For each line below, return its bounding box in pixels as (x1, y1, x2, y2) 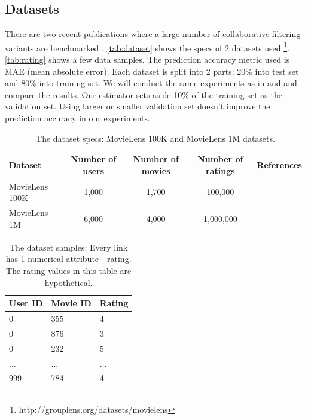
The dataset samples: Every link (10, 241, 128, 253)
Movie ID (51, 297, 92, 309)
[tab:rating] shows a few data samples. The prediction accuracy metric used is (5, 53, 290, 66)
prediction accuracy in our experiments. (5, 112, 150, 124)
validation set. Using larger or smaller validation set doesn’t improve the (5, 100, 270, 112)
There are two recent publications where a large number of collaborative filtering (5, 28, 301, 40)
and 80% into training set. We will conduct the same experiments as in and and (5, 77, 297, 89)
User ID (9, 297, 43, 309)
